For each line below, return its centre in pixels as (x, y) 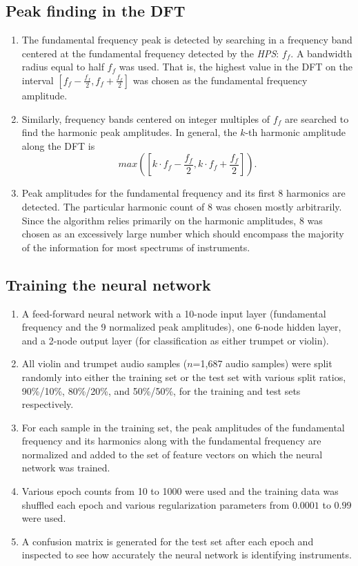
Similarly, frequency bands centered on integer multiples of (146, 118)
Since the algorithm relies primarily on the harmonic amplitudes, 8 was (172, 220)
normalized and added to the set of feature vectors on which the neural (172, 454)
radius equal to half (63, 67)
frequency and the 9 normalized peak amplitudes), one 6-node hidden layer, (181, 327)
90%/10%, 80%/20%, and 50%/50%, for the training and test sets (161, 390)
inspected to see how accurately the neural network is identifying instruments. (187, 555)
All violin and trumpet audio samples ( (105, 363)
